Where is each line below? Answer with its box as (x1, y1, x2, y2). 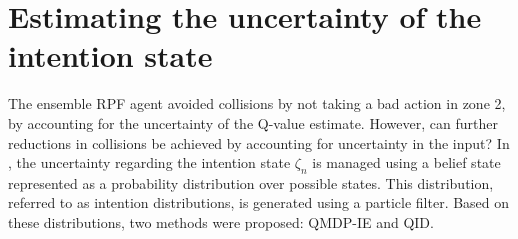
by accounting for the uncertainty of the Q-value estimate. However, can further (8, 112, 498, 133)
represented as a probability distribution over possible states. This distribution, (8, 172, 494, 193)
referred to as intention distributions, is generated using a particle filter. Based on (8, 192, 510, 213)
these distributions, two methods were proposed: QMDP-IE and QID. (8, 212, 434, 233)
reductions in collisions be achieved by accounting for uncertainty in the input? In (8, 132, 510, 153)
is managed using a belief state (312, 152, 501, 173)
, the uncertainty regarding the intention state (8, 152, 291, 173)
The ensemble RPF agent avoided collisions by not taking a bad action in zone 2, (8, 93, 506, 114)
